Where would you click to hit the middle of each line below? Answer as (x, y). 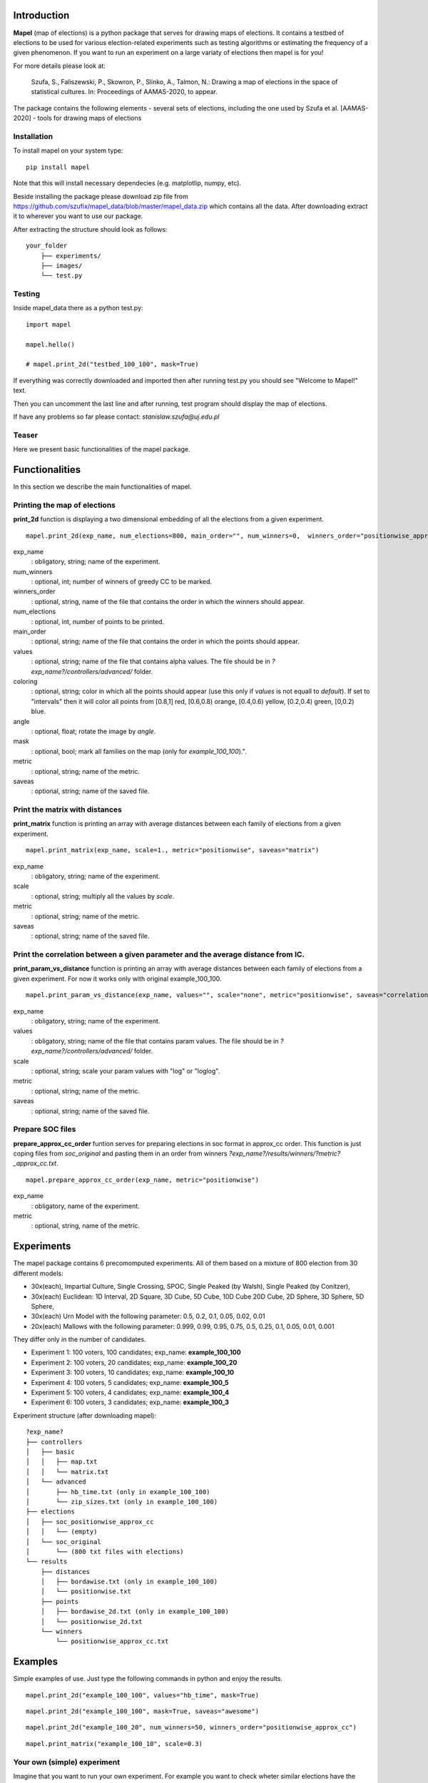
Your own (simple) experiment (67, 1762)
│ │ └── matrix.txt (67, 1472)
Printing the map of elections (64, 505)
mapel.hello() (50, 344)
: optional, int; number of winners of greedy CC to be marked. (122, 582)
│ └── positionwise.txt (86, 1592)
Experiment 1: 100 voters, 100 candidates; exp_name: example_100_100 (136, 1352)
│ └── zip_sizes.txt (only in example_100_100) (122, 1502)
